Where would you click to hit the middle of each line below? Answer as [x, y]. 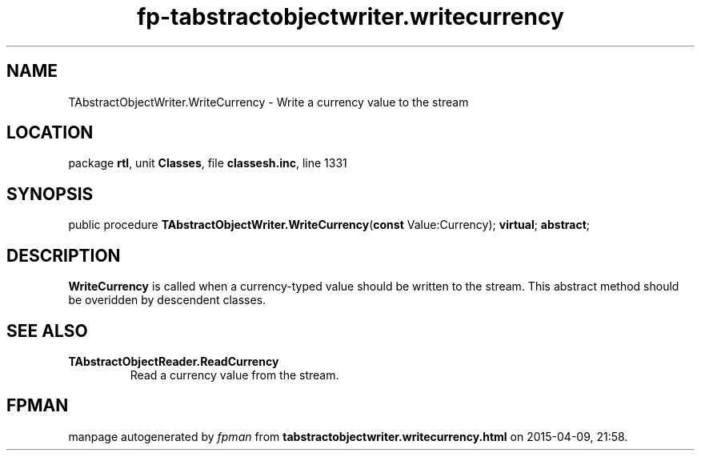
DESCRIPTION [64, 255]
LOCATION [50, 133]
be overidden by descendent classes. [167, 300]
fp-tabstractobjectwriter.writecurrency [350, 17]
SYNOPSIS [50, 194]
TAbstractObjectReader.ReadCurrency [174, 361]
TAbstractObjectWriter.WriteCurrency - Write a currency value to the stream [268, 102]
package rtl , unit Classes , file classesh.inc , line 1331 [208, 163]
